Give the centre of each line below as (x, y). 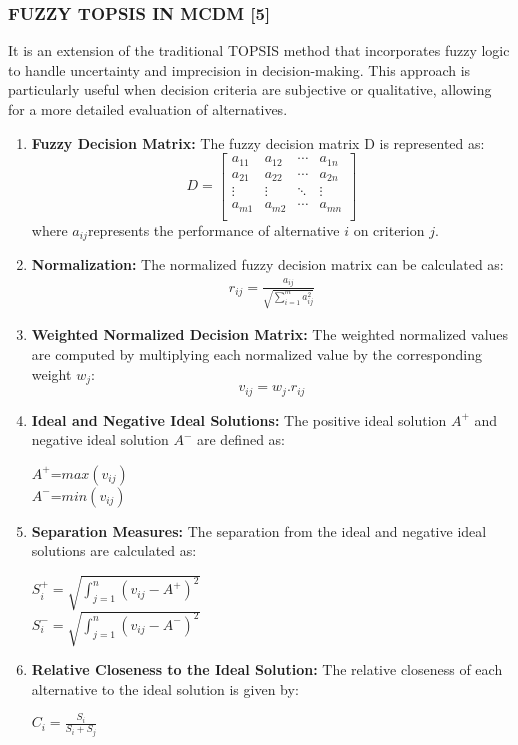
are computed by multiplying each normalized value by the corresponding (256, 354)
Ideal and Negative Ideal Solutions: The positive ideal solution (239, 419)
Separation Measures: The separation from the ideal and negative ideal (259, 530)
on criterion (389, 229)
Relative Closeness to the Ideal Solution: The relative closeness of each (267, 669)
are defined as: (241, 439)
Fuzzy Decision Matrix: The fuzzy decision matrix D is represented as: (258, 142)
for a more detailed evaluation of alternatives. (148, 109)
